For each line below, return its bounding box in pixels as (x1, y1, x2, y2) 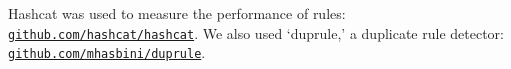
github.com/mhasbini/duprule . (8, 42, 206, 63)
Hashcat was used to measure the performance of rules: (8, 3, 346, 23)
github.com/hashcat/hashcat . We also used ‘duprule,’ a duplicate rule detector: (8, 22, 504, 43)
